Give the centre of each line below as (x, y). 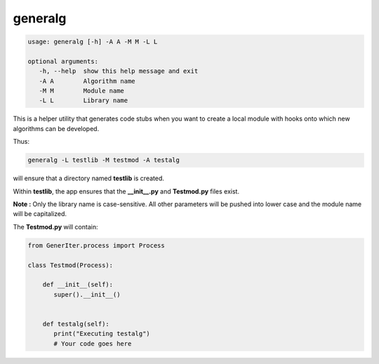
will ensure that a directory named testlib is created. (89, 178)
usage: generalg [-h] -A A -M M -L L (93, 42)
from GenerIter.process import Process (96, 245)
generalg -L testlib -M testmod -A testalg (104, 160)
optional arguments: (63, 61)
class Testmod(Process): (71, 265)
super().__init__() (87, 294)
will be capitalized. (40, 214)
